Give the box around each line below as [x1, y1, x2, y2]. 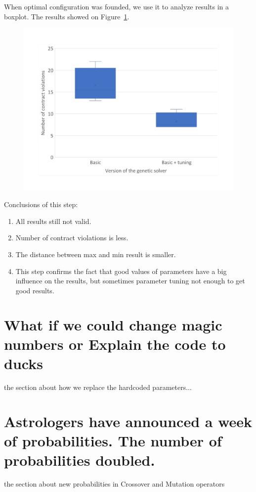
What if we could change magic [4, 314, 222, 334]
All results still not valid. [15, 216, 91, 226]
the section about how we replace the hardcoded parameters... [4, 382, 192, 392]
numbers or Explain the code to [4, 333, 226, 354]
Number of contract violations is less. [15, 232, 128, 243]
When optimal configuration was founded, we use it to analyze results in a [4, 1, 229, 11]
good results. [15, 285, 54, 295]
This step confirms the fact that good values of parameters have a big [15, 266, 227, 276]
